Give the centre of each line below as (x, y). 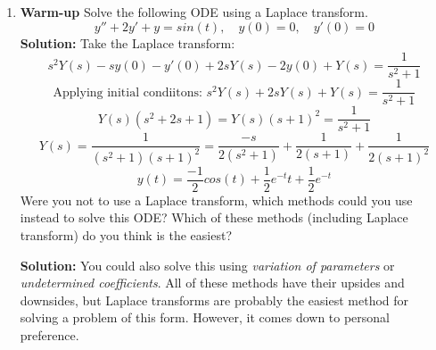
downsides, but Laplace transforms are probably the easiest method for (214, 300)
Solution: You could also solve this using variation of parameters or (207, 265)
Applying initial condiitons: (128, 92)
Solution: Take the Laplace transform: (128, 42)
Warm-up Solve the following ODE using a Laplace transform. (194, 12)
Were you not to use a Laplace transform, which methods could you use (216, 200)
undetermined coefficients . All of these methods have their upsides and (212, 283)
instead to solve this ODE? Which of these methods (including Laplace (214, 217)
